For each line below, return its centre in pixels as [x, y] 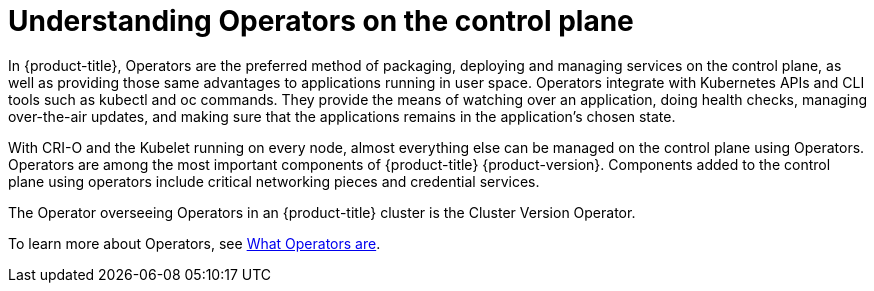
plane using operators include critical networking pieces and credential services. [274, 181]
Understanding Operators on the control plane [321, 21]
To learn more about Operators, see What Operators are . [194, 243]
